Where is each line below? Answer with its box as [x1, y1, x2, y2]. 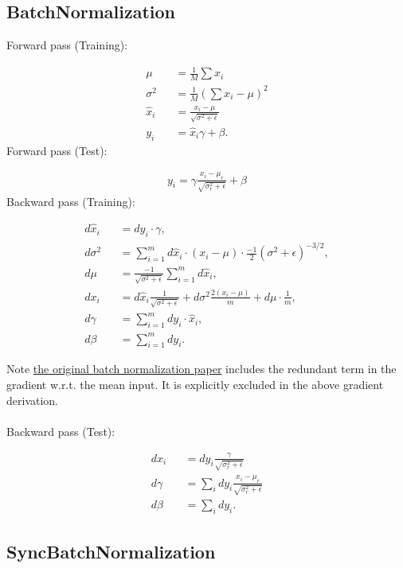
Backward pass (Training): [6, 193, 135, 210]
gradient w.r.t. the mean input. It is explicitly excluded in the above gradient [6, 375, 384, 392]
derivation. [6, 391, 59, 408]
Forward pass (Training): [6, 37, 128, 53]
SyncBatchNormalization [6, 539, 216, 563]
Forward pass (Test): [6, 142, 108, 158]
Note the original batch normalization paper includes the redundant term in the [6, 360, 397, 377]
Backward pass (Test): [6, 422, 115, 439]
